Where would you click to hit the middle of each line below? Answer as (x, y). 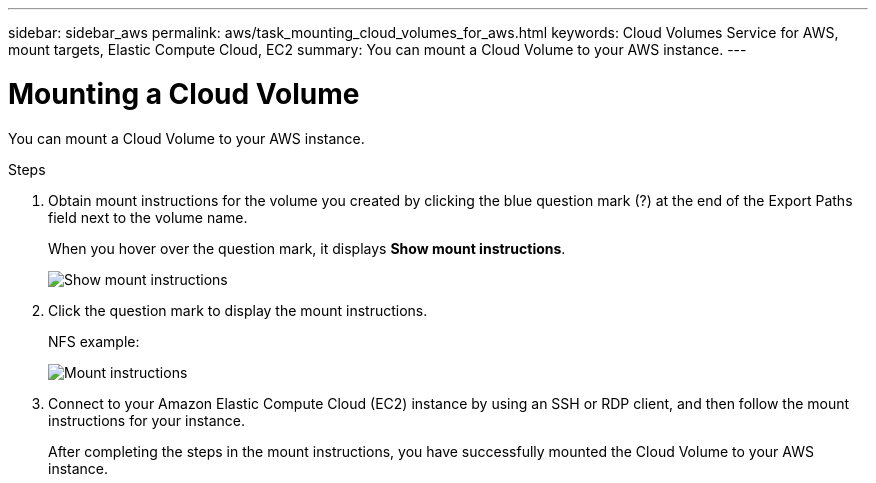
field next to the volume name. (148, 217)
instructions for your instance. (147, 420)
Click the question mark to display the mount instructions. (238, 310)
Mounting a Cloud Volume (184, 93)
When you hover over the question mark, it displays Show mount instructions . (307, 248)
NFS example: (94, 341)
